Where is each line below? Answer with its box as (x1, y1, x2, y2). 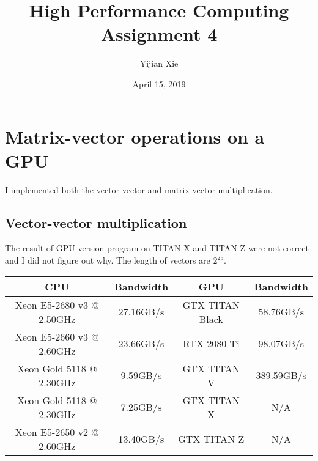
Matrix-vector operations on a (5, 124, 265, 149)
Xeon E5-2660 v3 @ (15, 329, 99, 344)
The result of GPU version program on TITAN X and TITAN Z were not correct (5, 242, 309, 254)
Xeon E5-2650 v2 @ (15, 424, 99, 439)
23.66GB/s (118, 336, 165, 351)
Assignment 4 (100, 21, 218, 46)
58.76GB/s (258, 304, 305, 319)
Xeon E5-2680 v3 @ (15, 297, 99, 312)
